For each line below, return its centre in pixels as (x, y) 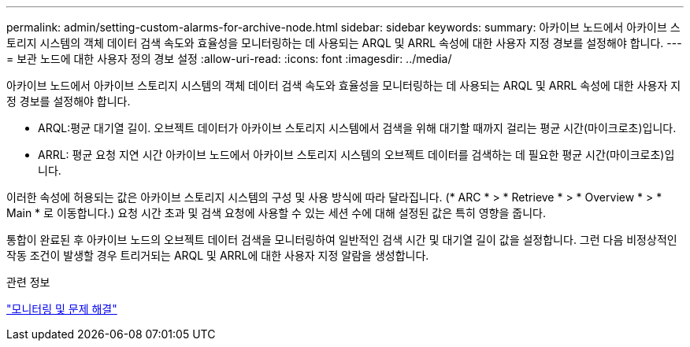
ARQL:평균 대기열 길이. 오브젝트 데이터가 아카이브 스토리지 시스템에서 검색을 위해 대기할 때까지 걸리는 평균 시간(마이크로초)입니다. (357, 128)
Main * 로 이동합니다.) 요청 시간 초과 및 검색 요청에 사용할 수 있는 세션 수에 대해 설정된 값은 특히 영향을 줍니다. (276, 213)
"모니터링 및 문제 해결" (62, 309)
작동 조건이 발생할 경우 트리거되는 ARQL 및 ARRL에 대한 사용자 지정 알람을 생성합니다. (218, 255)
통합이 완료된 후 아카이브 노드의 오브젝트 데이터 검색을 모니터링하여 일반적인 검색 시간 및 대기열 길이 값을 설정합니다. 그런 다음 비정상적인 (342, 240)
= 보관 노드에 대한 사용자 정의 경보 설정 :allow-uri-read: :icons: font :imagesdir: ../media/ (229, 59)
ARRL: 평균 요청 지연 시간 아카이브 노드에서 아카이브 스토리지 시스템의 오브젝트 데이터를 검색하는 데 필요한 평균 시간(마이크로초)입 (356, 155)
